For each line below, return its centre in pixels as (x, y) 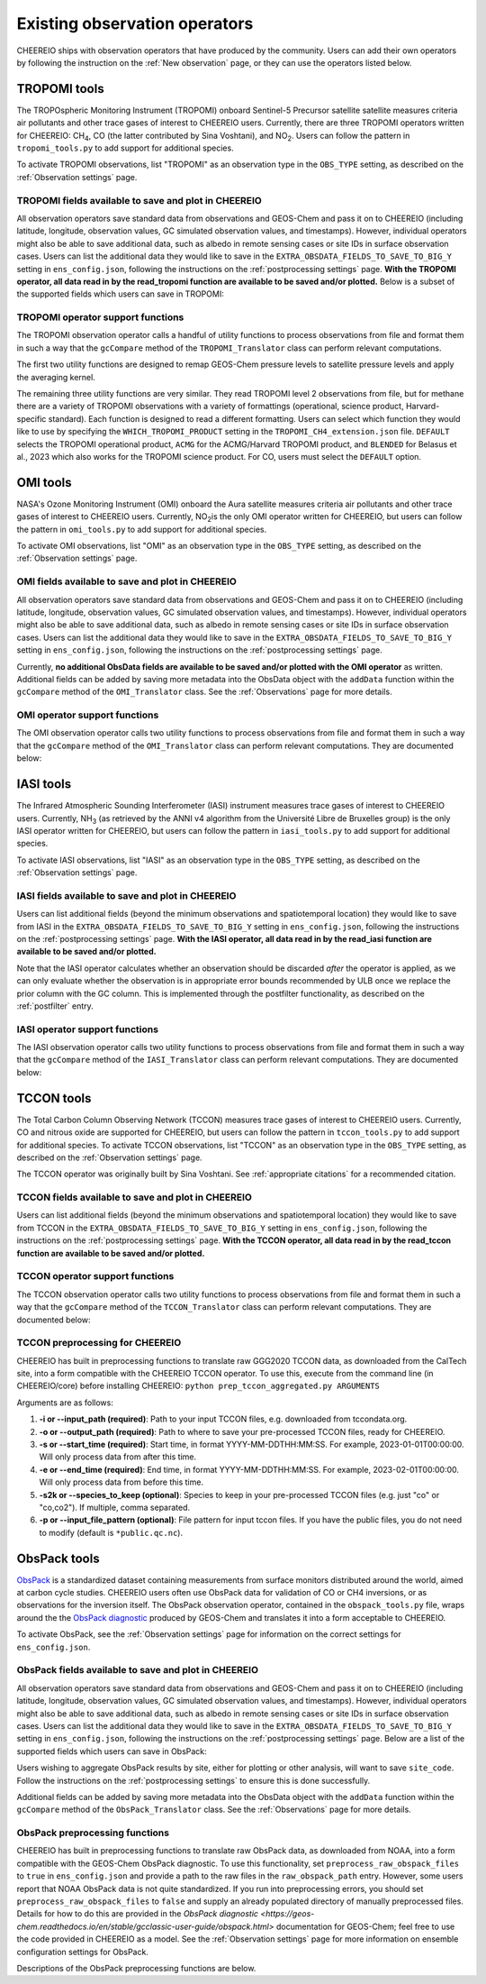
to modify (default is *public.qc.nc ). (111, 1532)
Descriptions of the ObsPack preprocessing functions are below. (136, 1968)
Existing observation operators (135, 23)
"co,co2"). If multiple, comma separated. (115, 1507)
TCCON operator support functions (95, 1276)
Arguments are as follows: (65, 1403)
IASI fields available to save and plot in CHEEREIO (126, 895)
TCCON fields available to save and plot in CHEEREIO (134, 1197)
